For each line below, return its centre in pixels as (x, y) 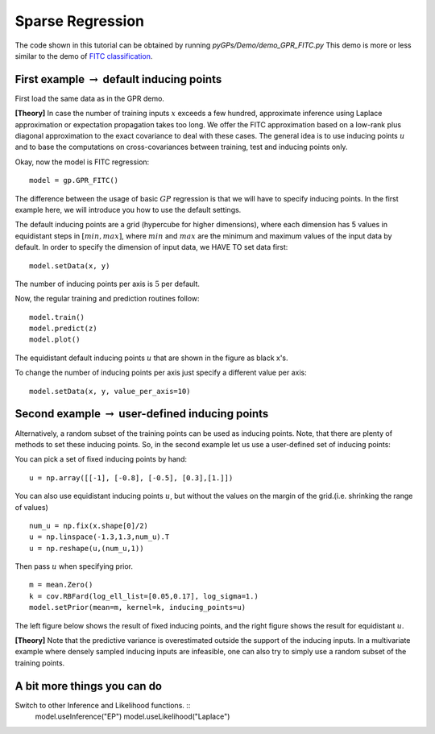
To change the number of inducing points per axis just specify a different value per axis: (161, 373)
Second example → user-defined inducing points (142, 414)
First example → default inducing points (118, 79)
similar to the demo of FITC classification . (84, 56)
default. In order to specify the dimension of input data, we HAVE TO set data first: (151, 247)
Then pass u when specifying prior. (74, 566)
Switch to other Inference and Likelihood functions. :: (103, 705)
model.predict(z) (63, 329)
